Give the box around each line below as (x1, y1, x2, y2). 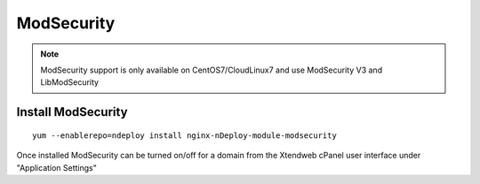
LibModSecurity (40, 77, 100, 88)
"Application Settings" (16, 162, 98, 172)
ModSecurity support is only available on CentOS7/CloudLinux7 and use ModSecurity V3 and (40, 65, 382, 75)
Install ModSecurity (16, 104, 128, 119)
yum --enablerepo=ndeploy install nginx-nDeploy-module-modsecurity (32, 130, 337, 141)
